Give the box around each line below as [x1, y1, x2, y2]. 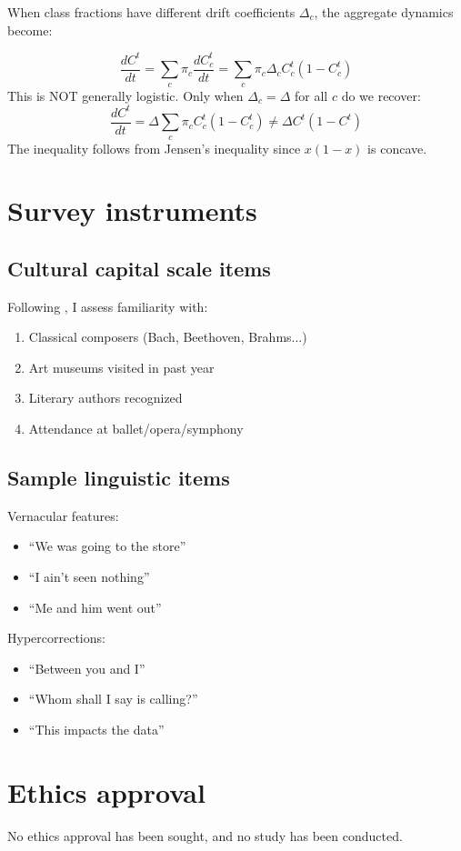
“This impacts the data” [28, 720, 165, 738]
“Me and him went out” [28, 597, 162, 616]
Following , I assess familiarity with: [7, 296, 208, 315]
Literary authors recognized [28, 388, 183, 407]
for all [295, 85, 328, 105]
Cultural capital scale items [7, 254, 271, 282]
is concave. [367, 138, 427, 157]
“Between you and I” [28, 658, 145, 677]
